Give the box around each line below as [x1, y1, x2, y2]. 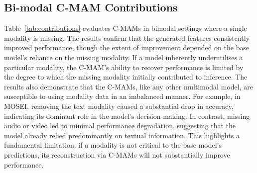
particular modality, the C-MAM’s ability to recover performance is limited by [4, 62, 244, 72]
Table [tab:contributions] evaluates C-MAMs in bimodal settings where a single [4, 23, 247, 33]
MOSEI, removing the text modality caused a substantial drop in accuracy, [4, 100, 234, 111]
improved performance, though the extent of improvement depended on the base [4, 42, 250, 53]
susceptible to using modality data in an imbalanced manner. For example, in [4, 91, 241, 101]
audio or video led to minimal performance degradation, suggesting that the [4, 120, 236, 131]
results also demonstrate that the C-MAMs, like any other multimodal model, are [4, 81, 253, 91]
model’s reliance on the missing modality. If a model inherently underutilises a [4, 52, 243, 62]
